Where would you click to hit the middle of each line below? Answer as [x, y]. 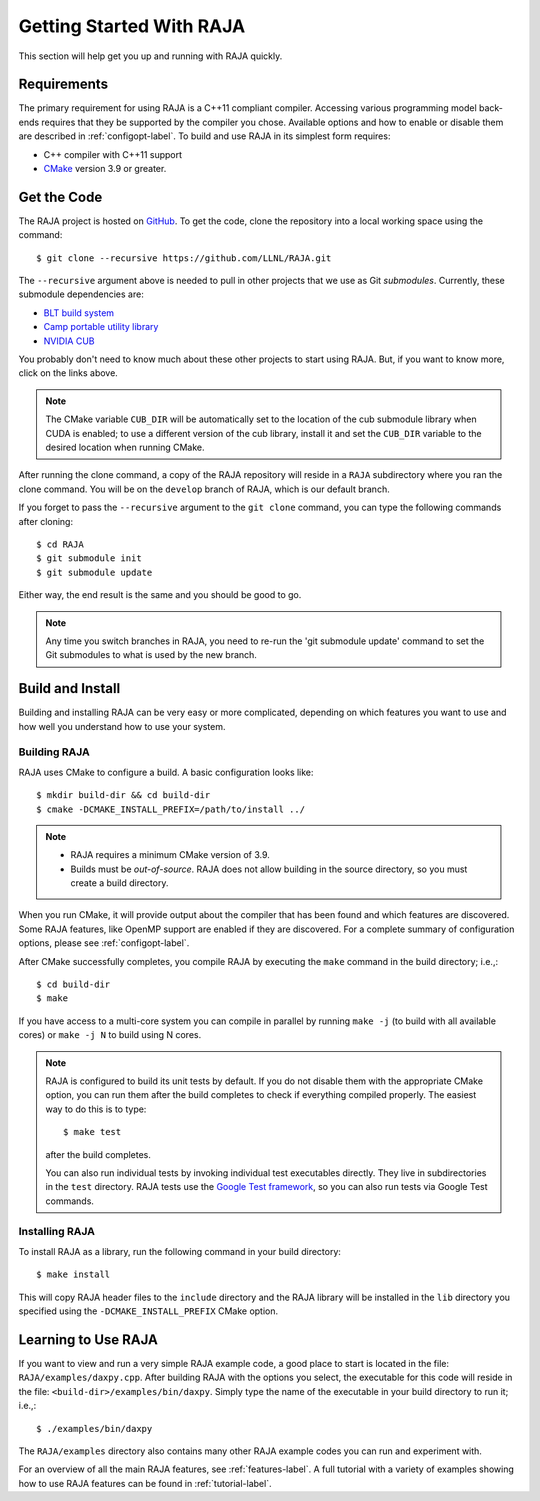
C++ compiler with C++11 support [113, 154]
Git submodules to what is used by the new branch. [151, 655]
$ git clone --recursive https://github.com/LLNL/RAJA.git [184, 258]
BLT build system [79, 312]
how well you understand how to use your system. [122, 726]
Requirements [63, 84]
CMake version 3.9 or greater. [105, 169]
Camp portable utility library [101, 327]
